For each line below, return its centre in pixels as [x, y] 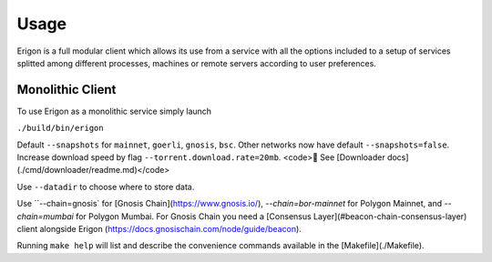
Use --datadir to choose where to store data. [106, 186]
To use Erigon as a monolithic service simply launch [114, 111]
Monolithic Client [67, 90]
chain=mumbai [46, 216]
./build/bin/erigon [60, 128]
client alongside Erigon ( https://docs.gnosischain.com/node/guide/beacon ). [159, 228]
